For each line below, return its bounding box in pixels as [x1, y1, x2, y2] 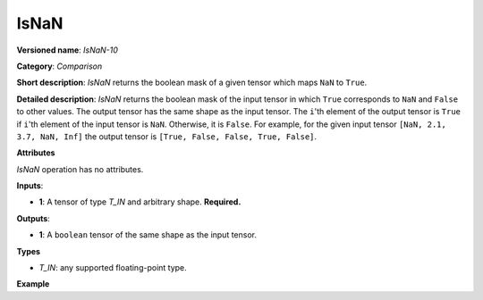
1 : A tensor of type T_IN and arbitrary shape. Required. [38, 196, 241, 207]
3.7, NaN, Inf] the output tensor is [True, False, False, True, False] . [16, 130, 318, 142]
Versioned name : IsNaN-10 [16, 45, 118, 55]
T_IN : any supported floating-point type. [38, 262, 187, 273]
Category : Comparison [16, 61, 103, 71]
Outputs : [16, 212, 51, 223]
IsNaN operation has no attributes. [16, 163, 144, 174]
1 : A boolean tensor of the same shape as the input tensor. [38, 229, 258, 240]
